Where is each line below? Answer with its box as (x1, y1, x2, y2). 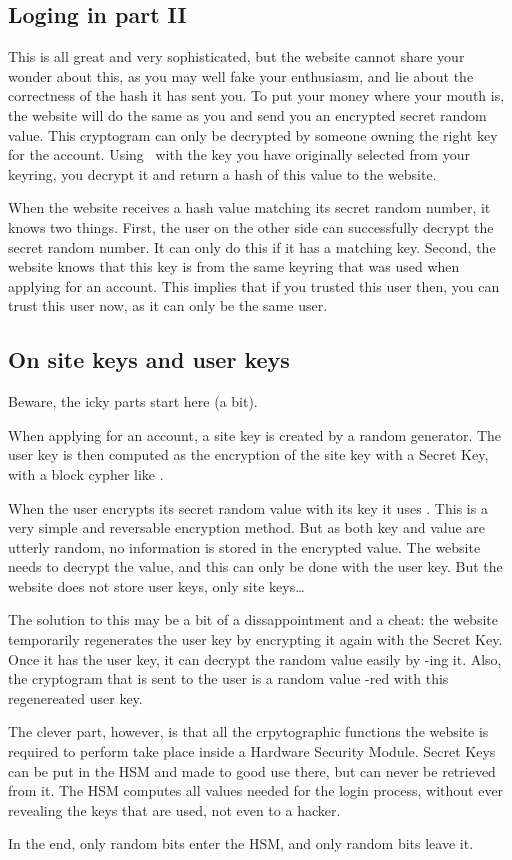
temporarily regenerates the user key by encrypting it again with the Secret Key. (8, 629, 503, 650)
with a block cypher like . (8, 463, 164, 484)
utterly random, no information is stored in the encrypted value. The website (8, 536, 481, 557)
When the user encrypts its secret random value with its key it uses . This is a (8, 497, 488, 518)
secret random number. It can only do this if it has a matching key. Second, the (8, 236, 496, 257)
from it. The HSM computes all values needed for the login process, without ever (8, 780, 504, 801)
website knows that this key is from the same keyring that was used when (8, 256, 460, 277)
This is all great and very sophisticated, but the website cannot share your (8, 46, 465, 67)
